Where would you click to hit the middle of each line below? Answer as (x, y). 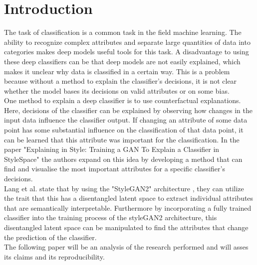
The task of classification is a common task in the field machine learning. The (123, 32)
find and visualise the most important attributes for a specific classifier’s (115, 169)
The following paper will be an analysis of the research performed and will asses (126, 247)
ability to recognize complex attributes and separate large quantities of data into (127, 42)
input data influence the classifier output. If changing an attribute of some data (126, 120)
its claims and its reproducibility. (54, 256)
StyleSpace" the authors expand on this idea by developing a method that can (123, 159)
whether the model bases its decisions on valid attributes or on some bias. (117, 90)
